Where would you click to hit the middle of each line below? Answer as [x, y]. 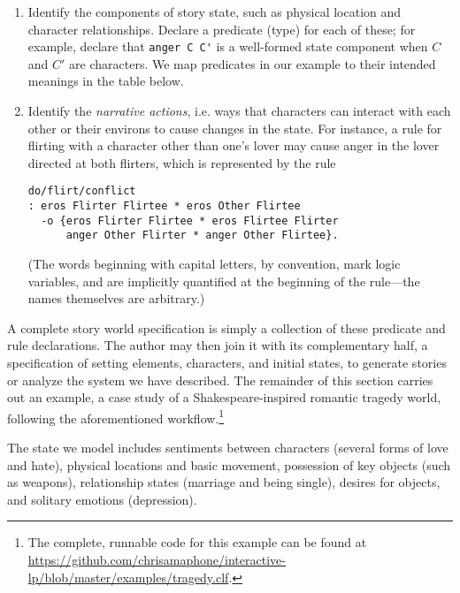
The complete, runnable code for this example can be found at [197, 542]
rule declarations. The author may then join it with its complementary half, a [218, 345]
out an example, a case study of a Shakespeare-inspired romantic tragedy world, [224, 397]
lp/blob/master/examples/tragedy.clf [128, 577]
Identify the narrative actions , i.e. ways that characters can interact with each [239, 111]
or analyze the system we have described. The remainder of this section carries [220, 380]
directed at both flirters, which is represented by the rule [182, 162]
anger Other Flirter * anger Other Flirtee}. [202, 236]
